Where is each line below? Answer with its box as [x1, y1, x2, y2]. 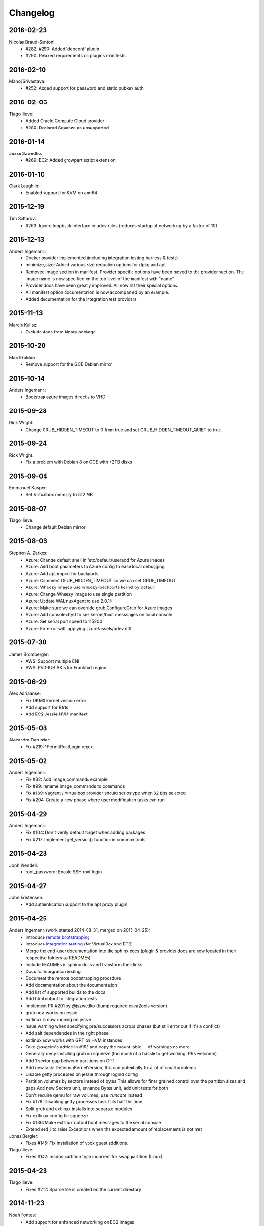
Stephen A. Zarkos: [9, 550, 48, 556]
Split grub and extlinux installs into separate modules [25, 1106, 132, 1112]
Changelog [9, 7, 55, 18]
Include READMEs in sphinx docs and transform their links [25, 962, 143, 968]
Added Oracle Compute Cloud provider [25, 118, 105, 124]
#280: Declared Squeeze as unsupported [25, 125, 109, 130]
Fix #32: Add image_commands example [25, 776, 108, 782]
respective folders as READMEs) [25, 954, 91, 961]
